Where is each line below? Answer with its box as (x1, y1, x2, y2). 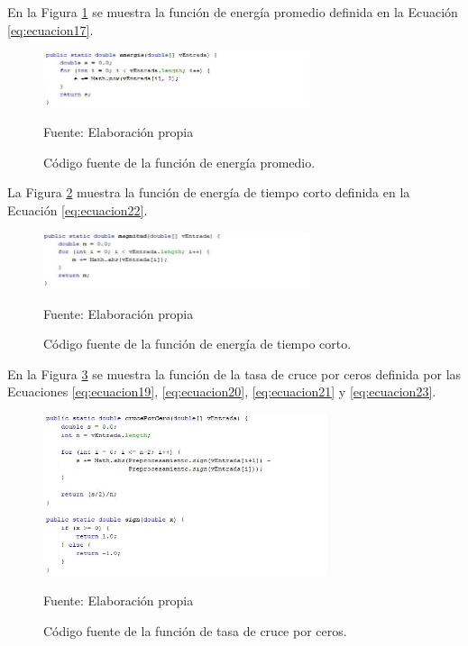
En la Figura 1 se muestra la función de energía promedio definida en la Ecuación (7, 3, 458, 21)
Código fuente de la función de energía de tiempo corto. (43, 334, 352, 353)
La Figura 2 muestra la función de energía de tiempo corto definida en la (7, 183, 410, 202)
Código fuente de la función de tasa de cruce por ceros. (43, 621, 347, 640)
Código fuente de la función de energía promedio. (43, 152, 316, 171)
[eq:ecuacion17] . (7, 20, 94, 39)
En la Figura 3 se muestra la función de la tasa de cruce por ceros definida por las (7, 364, 462, 383)
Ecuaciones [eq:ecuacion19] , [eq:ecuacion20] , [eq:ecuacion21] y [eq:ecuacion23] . (7, 382, 436, 401)
